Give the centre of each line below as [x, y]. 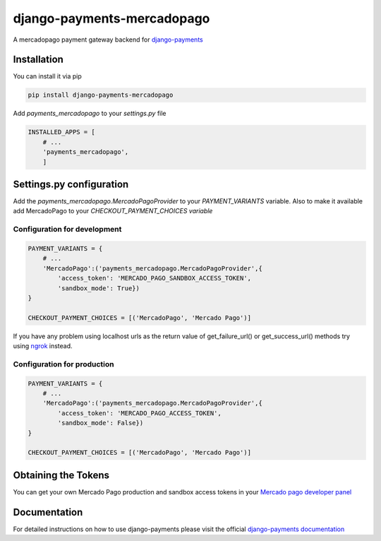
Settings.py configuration [71, 184]
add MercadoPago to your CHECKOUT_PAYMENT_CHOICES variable [113, 211]
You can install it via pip [48, 76]
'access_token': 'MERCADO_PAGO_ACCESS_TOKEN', [139, 413]
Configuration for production [64, 364]
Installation [38, 60]
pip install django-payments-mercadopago [101, 95]
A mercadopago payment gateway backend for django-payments [108, 40]
